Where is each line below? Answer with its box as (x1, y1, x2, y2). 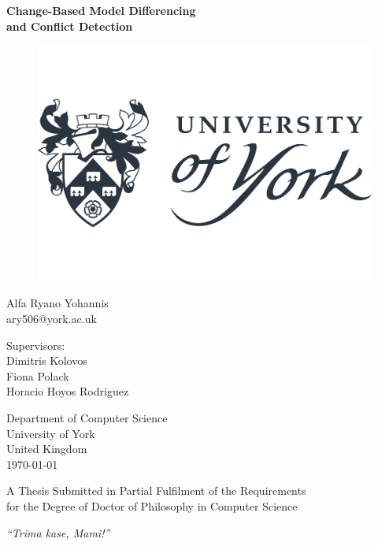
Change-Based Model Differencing (6, 2, 196, 18)
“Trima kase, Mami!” (6, 524, 110, 540)
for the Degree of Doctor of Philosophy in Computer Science (6, 497, 298, 514)
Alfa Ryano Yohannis (6, 295, 109, 311)
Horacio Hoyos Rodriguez (6, 383, 129, 399)
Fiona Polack (6, 367, 69, 384)
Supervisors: (6, 336, 65, 353)
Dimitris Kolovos (6, 352, 87, 369)
